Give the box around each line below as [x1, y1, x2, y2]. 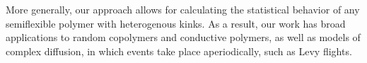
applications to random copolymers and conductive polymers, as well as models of [6, 30, 361, 45]
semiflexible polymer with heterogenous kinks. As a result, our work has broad [6, 16, 346, 30]
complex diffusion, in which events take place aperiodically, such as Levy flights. [6, 43, 352, 58]
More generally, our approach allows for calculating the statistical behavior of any [6, 2, 360, 16]
